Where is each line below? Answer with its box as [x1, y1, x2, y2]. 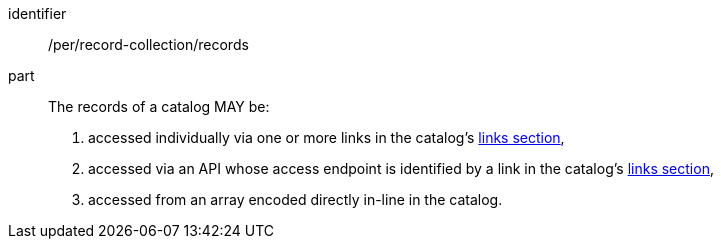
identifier [8, 5, 67, 22]
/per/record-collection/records [48, 36, 249, 53]
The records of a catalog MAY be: [48, 98, 270, 115]
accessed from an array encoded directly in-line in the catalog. [88, 191, 503, 208]
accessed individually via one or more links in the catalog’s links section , [88, 129, 565, 146]
